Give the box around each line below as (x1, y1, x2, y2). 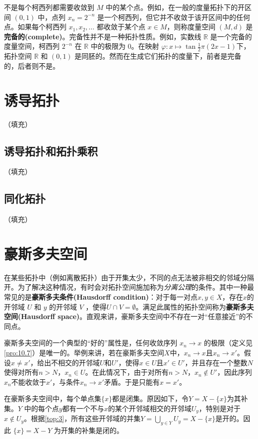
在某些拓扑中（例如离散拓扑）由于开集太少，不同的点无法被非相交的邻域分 (4, 272, 247, 282)
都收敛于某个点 (96, 21, 145, 32)
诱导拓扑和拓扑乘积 (4, 143, 98, 158)
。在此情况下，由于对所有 (85, 367, 169, 377)
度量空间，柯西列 (4, 41, 60, 51)
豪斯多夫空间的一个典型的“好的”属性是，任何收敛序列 (4, 337, 178, 348)
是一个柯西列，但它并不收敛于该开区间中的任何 (97, 11, 251, 22)
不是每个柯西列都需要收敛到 (4, 2, 94, 12)
